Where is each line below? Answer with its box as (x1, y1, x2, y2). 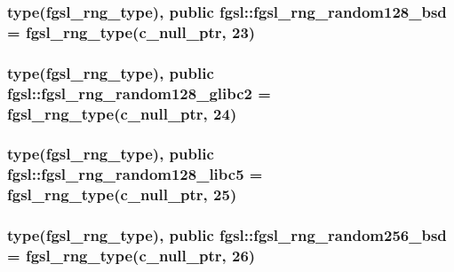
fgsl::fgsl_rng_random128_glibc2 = (7, 82, 271, 104)
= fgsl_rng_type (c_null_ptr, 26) (7, 244, 256, 266)
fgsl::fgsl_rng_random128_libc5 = (7, 163, 263, 185)
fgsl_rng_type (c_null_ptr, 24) (7, 102, 237, 124)
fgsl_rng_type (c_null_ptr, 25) (7, 183, 237, 206)
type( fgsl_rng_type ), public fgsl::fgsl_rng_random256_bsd (7, 224, 447, 246)
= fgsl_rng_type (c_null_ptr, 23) (7, 20, 256, 43)
